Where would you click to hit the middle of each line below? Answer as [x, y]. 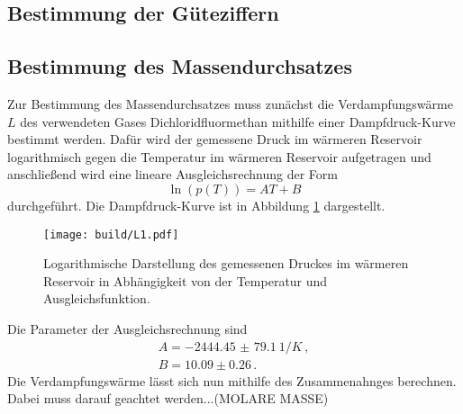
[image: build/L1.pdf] [111, 234]
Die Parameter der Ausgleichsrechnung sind [127, 328]
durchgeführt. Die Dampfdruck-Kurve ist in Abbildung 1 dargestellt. [196, 205]
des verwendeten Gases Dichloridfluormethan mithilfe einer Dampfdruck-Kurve [238, 121]
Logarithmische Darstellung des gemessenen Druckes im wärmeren [226, 263]
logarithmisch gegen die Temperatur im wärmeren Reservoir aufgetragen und [219, 156]
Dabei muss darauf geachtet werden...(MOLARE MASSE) [168, 398]
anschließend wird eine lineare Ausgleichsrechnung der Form [172, 174]
